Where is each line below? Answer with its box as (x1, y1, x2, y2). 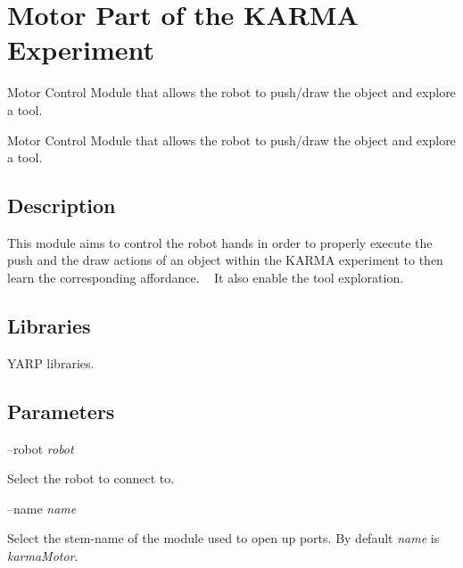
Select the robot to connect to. (7, 469, 175, 488)
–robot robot (7, 439, 74, 457)
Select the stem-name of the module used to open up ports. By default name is (7, 529, 440, 547)
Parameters (7, 397, 115, 424)
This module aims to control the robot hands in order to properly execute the (7, 233, 433, 251)
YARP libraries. (7, 353, 95, 372)
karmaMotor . (7, 547, 79, 565)
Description (7, 192, 116, 219)
